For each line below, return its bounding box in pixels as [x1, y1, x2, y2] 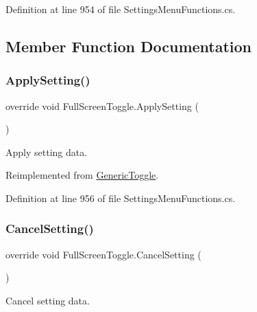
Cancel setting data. [5, 293, 90, 307]
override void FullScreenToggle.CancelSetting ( [5, 247, 201, 261]
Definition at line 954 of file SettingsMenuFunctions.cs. [5, 2, 236, 16]
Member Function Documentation [5, 35, 252, 56]
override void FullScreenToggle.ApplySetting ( [5, 98, 199, 113]
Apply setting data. [5, 144, 88, 159]
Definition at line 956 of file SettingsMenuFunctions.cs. [5, 190, 236, 205]
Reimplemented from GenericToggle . [5, 168, 159, 182]
